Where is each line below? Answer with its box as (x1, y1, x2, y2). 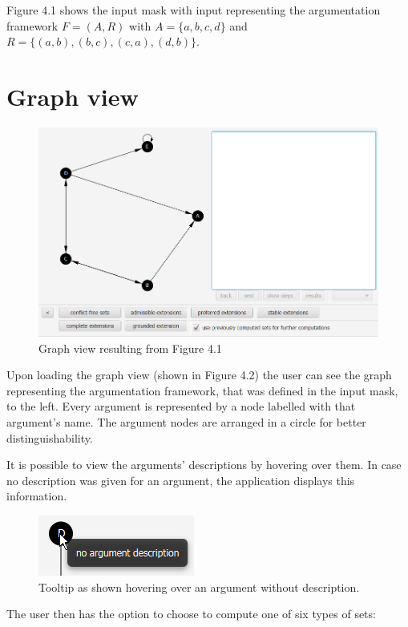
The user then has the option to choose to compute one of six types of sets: (6, 605, 376, 622)
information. (6, 487, 67, 504)
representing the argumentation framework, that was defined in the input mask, (6, 382, 398, 398)
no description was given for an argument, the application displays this (6, 471, 355, 488)
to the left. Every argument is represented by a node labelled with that (6, 398, 356, 415)
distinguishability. (6, 429, 93, 446)
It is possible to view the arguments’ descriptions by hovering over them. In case (6, 456, 402, 473)
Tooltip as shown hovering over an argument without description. (38, 578, 360, 595)
